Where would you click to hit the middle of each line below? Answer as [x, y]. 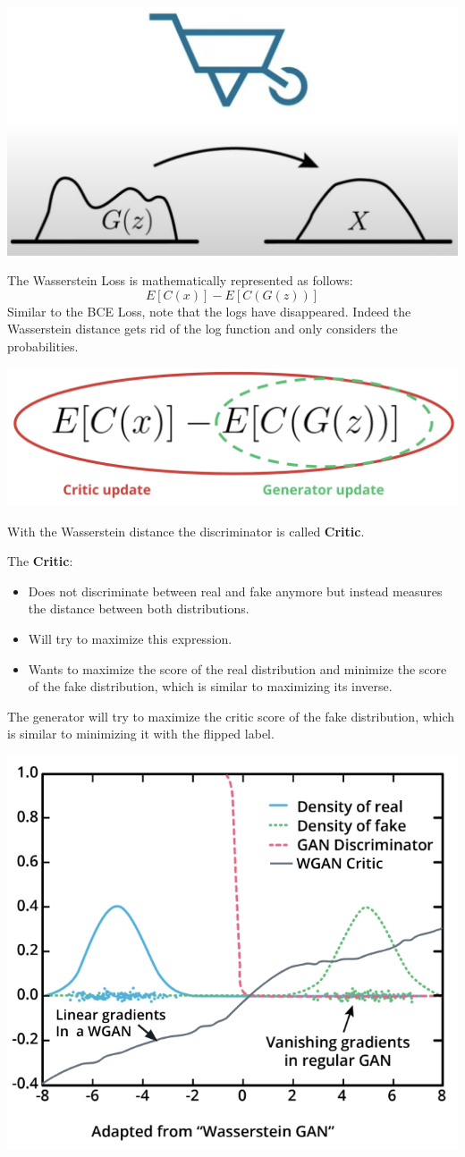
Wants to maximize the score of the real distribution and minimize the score [237, 668]
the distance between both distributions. [139, 608]
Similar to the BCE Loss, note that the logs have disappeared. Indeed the [209, 311]
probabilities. [43, 346]
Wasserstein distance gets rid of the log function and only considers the [203, 329]
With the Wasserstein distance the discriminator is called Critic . [186, 531]
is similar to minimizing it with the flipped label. [141, 734]
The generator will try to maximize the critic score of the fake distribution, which [231, 716]
